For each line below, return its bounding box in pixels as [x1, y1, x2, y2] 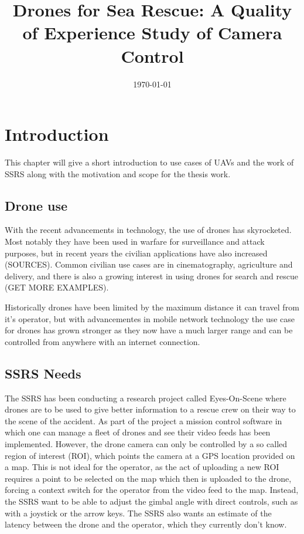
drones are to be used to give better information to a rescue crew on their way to [5, 403, 296, 415]
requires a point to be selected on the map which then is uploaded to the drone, [5, 472, 292, 484]
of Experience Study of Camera [22, 21, 282, 45]
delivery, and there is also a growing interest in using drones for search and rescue [5, 269, 298, 282]
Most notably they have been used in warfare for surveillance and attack [5, 235, 265, 248]
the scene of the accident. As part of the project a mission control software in [5, 414, 282, 427]
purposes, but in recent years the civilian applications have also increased [5, 246, 268, 259]
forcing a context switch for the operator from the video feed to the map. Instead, [5, 484, 299, 496]
